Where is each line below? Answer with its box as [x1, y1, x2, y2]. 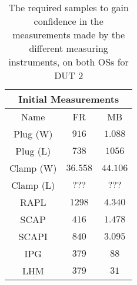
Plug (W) [13, 127, 53, 140]
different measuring [29, 41, 108, 55]
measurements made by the [12, 28, 125, 41]
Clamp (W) [9, 161, 57, 175]
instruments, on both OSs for [8, 55, 129, 68]
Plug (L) [15, 144, 51, 158]
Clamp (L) [11, 178, 55, 192]
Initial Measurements [18, 92, 119, 106]
